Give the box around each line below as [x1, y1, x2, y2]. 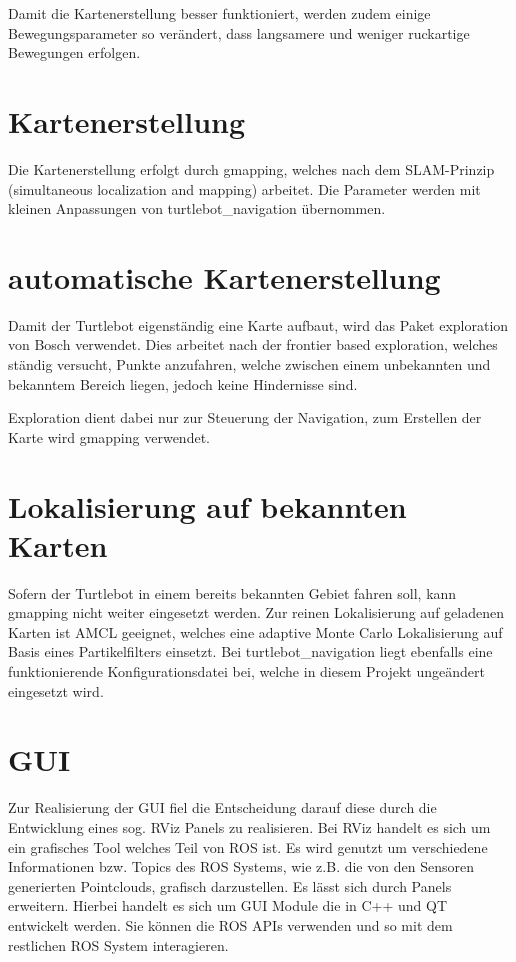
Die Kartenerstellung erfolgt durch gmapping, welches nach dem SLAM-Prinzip [8, 158, 495, 179]
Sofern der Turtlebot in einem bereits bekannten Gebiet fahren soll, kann [8, 582, 457, 603]
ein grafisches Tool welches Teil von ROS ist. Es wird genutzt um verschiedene [8, 836, 488, 857]
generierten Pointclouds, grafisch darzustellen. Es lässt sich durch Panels [8, 875, 452, 896]
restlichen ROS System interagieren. [8, 934, 229, 955]
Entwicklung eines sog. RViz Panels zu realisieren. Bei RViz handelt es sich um [8, 816, 491, 837]
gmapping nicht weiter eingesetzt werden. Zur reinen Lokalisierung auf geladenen [8, 602, 504, 623]
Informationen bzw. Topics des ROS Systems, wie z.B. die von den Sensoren [8, 856, 474, 877]
